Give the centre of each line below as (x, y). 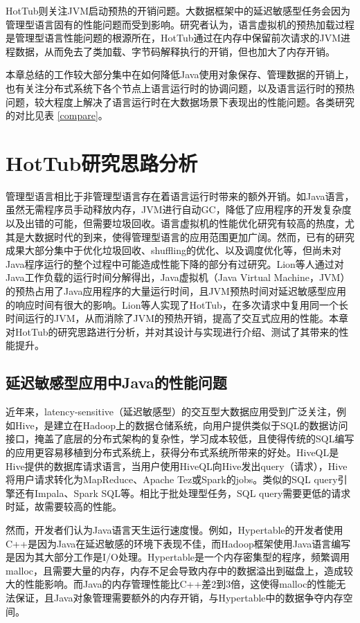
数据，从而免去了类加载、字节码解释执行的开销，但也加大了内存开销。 (175, 51)
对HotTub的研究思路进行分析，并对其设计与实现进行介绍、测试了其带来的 (172, 331)
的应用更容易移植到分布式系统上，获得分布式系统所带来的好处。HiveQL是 (172, 452)
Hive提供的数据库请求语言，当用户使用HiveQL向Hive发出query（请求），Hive (177, 466)
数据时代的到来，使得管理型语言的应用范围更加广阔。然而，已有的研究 (194, 236)
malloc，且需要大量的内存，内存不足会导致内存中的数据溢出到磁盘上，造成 (175, 570)
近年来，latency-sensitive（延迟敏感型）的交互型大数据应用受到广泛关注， (171, 412)
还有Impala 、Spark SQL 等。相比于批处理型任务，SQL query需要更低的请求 (183, 493)
